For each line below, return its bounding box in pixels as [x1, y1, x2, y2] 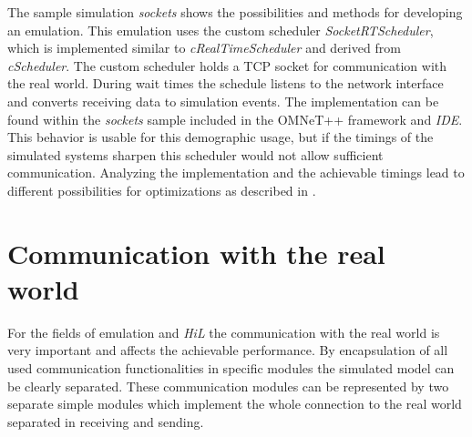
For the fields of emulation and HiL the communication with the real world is [7, 322, 440, 341]
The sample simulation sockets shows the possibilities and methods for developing [7, 3, 463, 21]
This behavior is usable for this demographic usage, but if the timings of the [7, 127, 434, 147]
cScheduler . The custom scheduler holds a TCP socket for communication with [7, 56, 447, 75]
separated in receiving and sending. [7, 412, 204, 431]
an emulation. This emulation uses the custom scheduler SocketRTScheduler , [7, 20, 434, 39]
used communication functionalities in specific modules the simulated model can [7, 359, 455, 378]
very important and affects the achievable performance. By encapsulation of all [7, 340, 448, 360]
